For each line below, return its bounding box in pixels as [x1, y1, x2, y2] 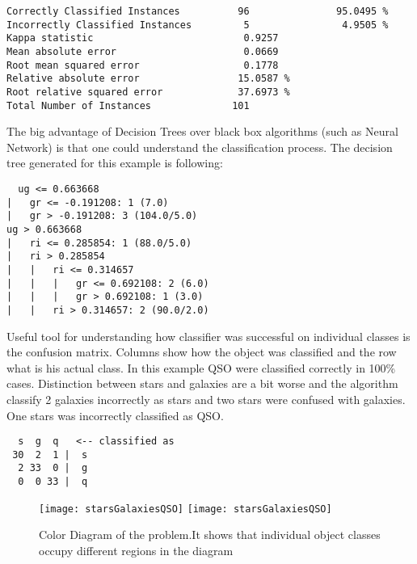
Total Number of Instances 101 [6, 99, 250, 112]
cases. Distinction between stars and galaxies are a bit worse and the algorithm [6, 375, 398, 392]
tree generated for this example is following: [6, 154, 223, 171]
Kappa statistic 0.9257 [6, 32, 279, 44]
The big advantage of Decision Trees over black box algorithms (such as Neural [6, 123, 398, 140]
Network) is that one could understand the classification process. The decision [6, 138, 393, 155]
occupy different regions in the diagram [39, 542, 234, 559]
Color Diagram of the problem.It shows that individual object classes [39, 526, 381, 543]
